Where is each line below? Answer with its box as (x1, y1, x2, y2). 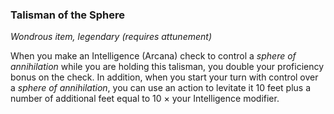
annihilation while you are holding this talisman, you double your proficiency (10, 61, 325, 73)
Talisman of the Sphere (10, 8, 125, 22)
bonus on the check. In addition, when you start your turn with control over (10, 71, 319, 83)
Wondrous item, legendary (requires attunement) (10, 31, 212, 43)
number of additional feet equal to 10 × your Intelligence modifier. (10, 93, 280, 105)
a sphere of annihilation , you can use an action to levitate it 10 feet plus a (10, 82, 312, 94)
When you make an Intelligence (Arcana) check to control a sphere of (10, 50, 297, 62)
